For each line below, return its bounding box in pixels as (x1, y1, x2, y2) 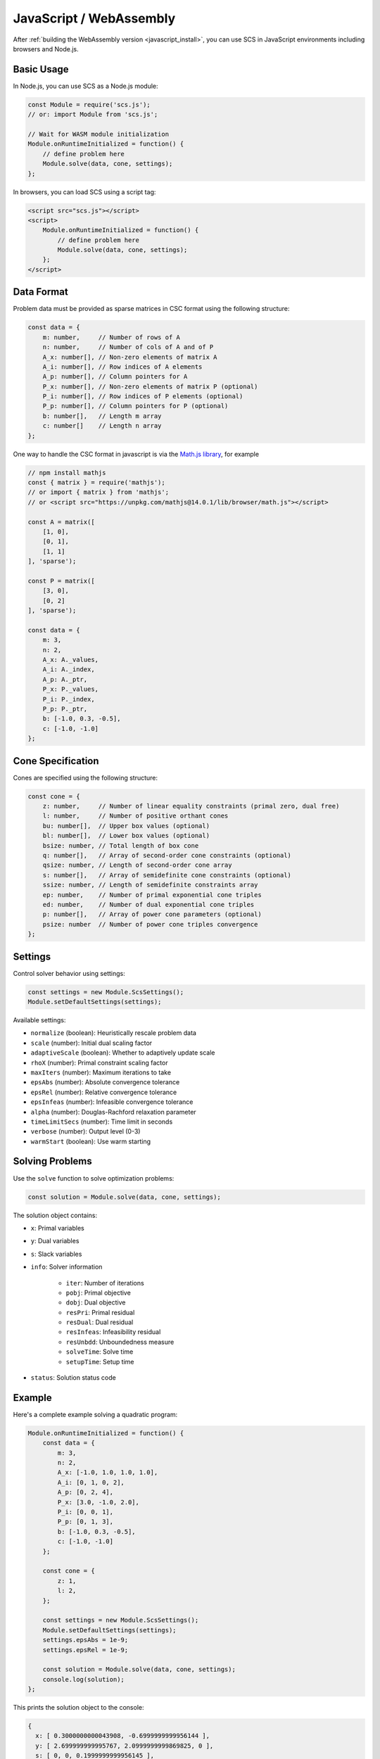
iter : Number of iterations (65, 1278, 144, 1287)
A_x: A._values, (42, 656, 99, 664)
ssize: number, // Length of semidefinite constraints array (42, 881, 258, 889)
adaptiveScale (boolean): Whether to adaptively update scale (30, 1048, 215, 1057)
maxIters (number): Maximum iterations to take (30, 1068, 172, 1077)
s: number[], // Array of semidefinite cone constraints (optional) (42, 871, 292, 879)
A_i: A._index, (42, 666, 95, 673)
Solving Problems (13, 1155, 93, 1167)
